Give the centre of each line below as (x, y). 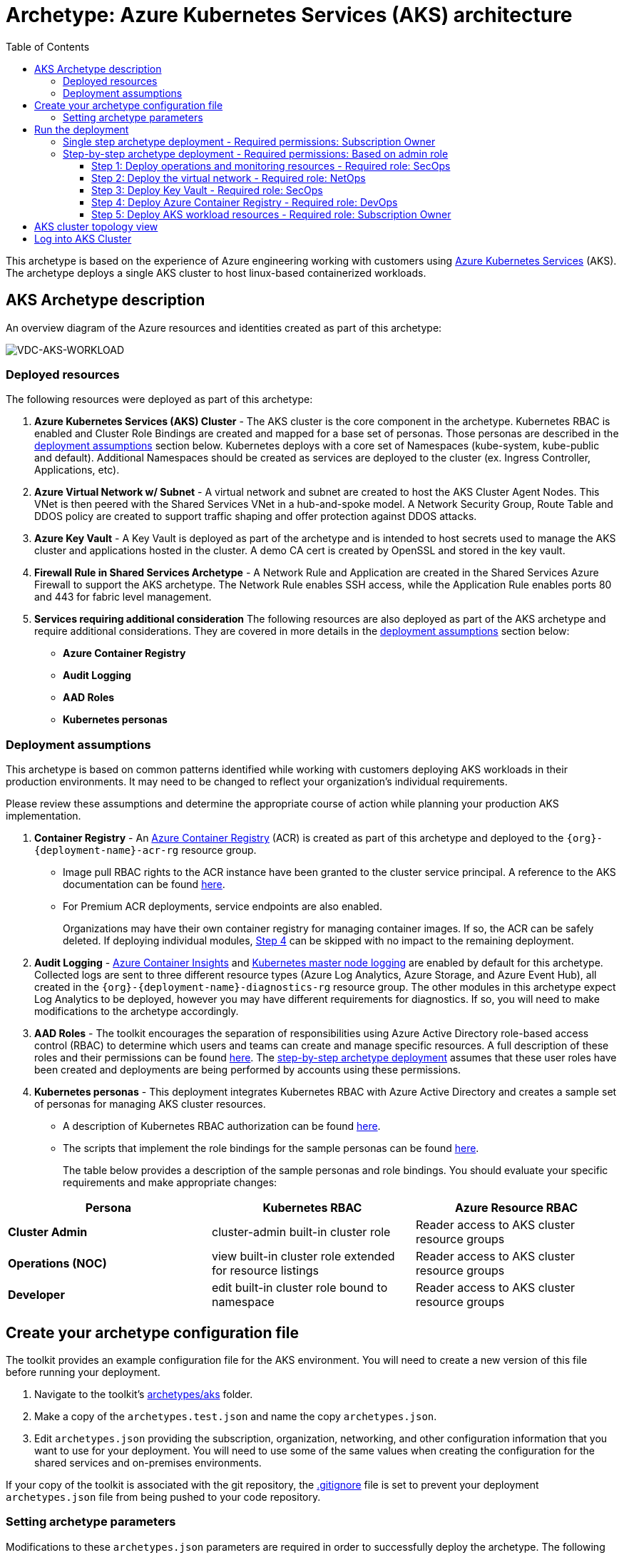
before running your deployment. (83, 1372)
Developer (36, 1295)
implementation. (44, 816)
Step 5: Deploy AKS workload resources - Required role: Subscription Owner (271, 214)
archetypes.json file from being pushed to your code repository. (163, 1497)
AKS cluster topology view (96, 226)
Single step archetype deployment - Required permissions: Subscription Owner (249, 141)
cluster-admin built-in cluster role (301, 1232)
